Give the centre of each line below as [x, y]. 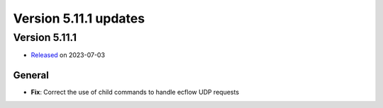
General [31, 75]
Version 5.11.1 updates [79, 18]
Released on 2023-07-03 [68, 55]
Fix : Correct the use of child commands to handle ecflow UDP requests [135, 92]
